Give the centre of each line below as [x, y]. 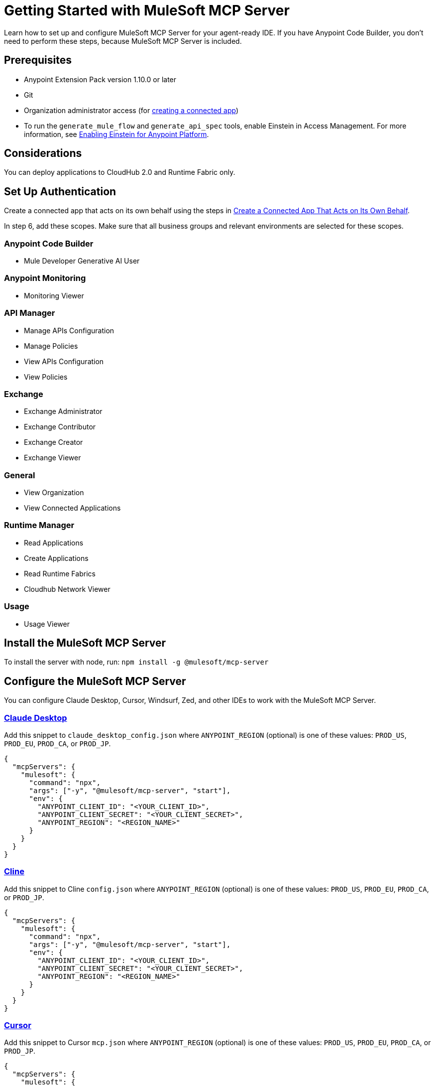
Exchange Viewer [53, 458]
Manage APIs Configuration [69, 330]
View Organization [54, 493]
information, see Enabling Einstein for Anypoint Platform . [116, 134]
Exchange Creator [54, 442]
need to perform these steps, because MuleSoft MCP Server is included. [123, 41]
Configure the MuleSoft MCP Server [95, 681]
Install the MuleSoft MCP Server [85, 643]
